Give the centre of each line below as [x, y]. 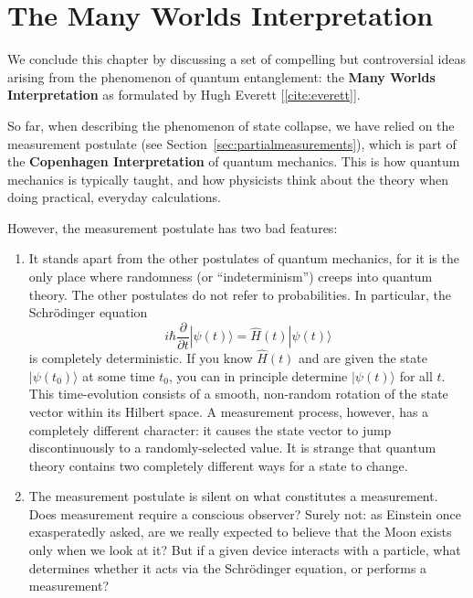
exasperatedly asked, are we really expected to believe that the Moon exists [240, 532]
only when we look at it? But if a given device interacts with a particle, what [245, 550]
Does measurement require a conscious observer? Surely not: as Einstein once [245, 513]
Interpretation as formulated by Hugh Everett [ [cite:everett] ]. [184, 95]
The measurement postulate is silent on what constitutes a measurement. [233, 496]
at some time [119, 375]
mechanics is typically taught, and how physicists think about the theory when [228, 179]
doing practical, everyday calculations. [114, 197]
